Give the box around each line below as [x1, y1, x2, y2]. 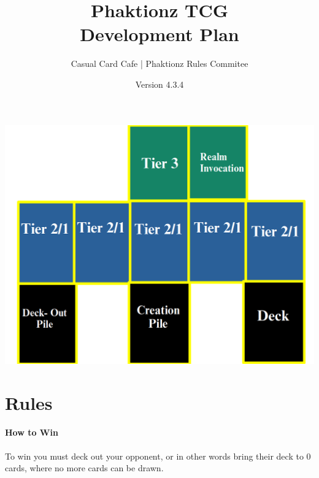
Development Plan [80, 21, 239, 47]
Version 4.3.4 [135, 77, 184, 90]
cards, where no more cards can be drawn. [5, 461, 164, 474]
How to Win [5, 426, 58, 439]
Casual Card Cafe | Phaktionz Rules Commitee [71, 57, 248, 70]
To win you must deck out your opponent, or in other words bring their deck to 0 [5, 449, 311, 462]
